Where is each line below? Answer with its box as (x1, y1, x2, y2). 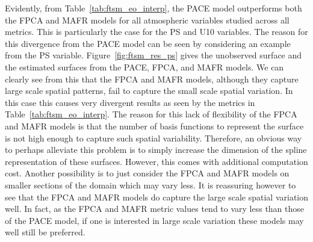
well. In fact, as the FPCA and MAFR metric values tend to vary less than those (5, 202, 305, 215)
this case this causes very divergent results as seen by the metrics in (5, 96, 255, 108)
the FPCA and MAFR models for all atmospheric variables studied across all (5, 13, 290, 26)
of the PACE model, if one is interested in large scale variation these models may (5, 214, 304, 226)
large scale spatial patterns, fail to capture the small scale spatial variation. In (5, 84, 293, 97)
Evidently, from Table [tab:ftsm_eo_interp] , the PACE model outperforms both (5, 2, 302, 14)
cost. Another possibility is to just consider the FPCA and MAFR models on (5, 167, 290, 179)
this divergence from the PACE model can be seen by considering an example (5, 37, 291, 49)
